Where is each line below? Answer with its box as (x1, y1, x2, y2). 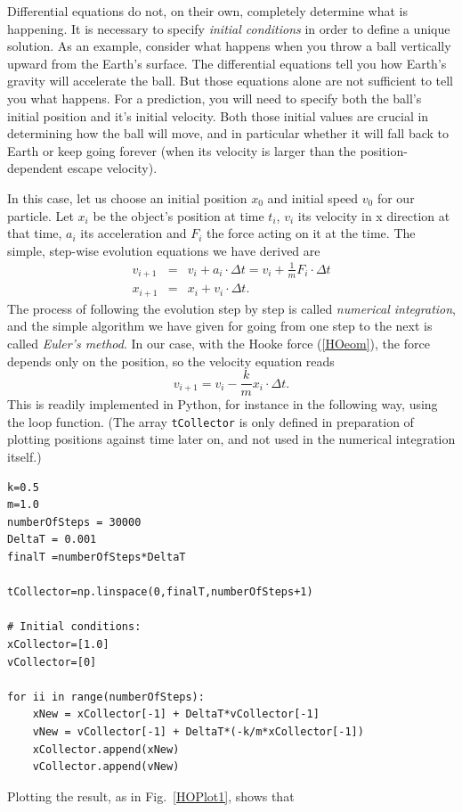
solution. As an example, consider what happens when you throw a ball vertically (7, 37, 451, 55)
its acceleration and (80, 224, 187, 242)
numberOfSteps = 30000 (7, 515, 142, 529)
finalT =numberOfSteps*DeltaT (7, 551, 186, 564)
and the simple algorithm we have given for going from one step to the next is (7, 316, 433, 335)
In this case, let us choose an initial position (7, 188, 247, 207)
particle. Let (7, 206, 74, 225)
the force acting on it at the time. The (206, 224, 416, 242)
